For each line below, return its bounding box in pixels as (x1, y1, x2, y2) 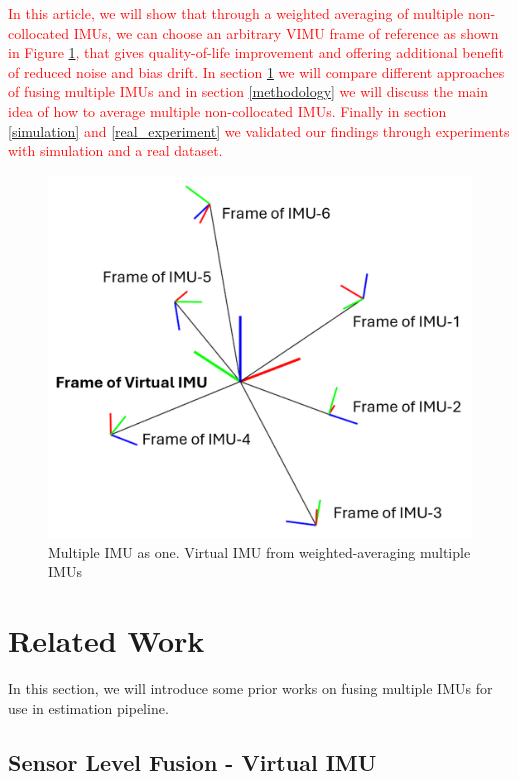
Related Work (8, 620, 205, 661)
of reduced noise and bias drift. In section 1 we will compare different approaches (8, 61, 505, 82)
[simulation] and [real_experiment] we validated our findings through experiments (8, 120, 510, 141)
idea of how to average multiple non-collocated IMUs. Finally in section (8, 100, 447, 121)
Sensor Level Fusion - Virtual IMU (8, 746, 377, 777)
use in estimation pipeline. (8, 697, 169, 718)
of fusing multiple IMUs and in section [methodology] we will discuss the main (8, 81, 488, 102)
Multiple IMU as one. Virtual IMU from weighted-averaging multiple (48, 541, 471, 562)
